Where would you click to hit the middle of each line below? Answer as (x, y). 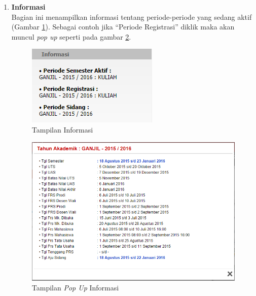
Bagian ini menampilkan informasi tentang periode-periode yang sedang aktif (132, 17)
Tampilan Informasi (62, 129)
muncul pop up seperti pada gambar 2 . (71, 36)
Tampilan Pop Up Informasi (75, 288)
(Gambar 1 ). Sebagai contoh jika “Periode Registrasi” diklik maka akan (123, 27)
